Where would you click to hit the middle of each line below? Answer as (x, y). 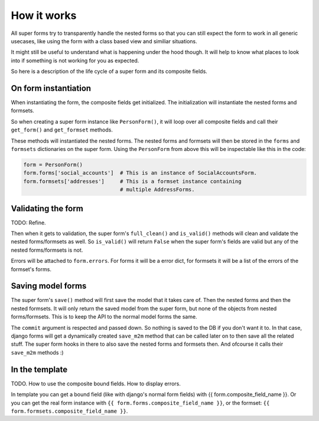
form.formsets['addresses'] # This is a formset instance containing (132, 181)
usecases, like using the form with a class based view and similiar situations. (104, 41)
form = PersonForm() (53, 165)
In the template (39, 369)
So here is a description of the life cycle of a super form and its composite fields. (109, 72)
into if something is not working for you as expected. (75, 60)
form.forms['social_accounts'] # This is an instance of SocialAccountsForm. (140, 173)
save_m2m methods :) (38, 352)
